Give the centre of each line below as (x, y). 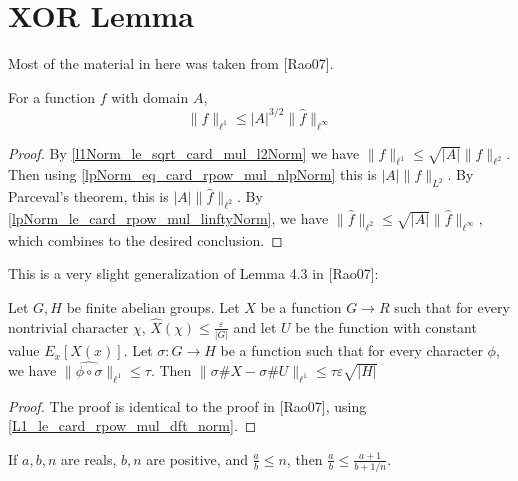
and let (255, 326)
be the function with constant (386, 326)
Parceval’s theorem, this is (88, 196)
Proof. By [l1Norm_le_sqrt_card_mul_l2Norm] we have (184, 152)
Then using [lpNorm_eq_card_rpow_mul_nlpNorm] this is (192, 174)
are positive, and (197, 458)
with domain (150, 96)
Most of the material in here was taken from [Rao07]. (171, 63)
